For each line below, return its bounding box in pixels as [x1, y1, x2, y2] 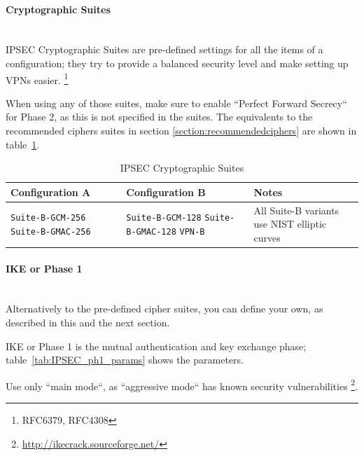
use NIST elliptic [253, 216, 326, 231]
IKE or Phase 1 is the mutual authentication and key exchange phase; [6, 338, 307, 353]
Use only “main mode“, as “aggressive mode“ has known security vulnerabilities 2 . [6, 376, 358, 393]
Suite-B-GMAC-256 [10, 227, 91, 237]
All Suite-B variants [253, 202, 339, 217]
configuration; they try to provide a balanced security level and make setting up [6, 55, 349, 70]
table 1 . [6, 137, 40, 151]
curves [253, 230, 281, 244]
